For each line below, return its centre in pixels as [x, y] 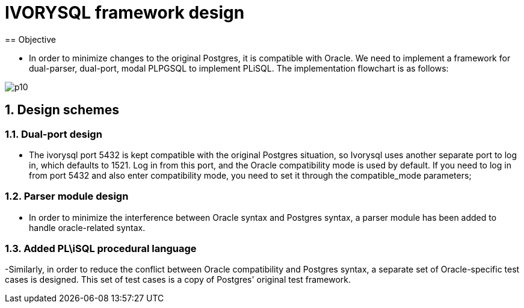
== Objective [31, 39]
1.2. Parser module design [67, 196]
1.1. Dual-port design [54, 134]
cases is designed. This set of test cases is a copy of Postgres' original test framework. [178, 280]
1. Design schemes [62, 110]
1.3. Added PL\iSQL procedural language [101, 249]
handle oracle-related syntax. [87, 227]
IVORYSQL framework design [125, 13]
